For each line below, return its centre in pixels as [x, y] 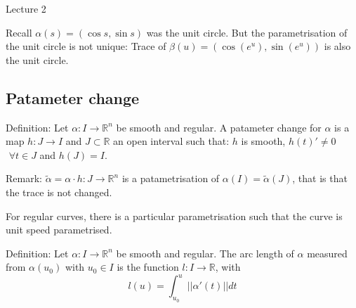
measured [327, 253]
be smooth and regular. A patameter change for [219, 127]
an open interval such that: [171, 141]
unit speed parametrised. [59, 230]
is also [337, 46]
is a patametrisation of [171, 178]
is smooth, [263, 141]
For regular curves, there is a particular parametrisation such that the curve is [174, 216]
